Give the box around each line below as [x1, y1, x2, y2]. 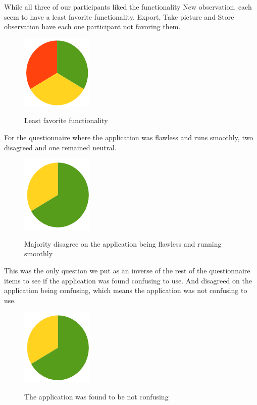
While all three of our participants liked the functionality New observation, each [4, 2, 252, 12]
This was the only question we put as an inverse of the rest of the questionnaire [4, 265, 250, 275]
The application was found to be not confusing [24, 391, 169, 401]
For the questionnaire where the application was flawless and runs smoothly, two [4, 132, 253, 142]
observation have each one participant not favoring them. [4, 21, 181, 32]
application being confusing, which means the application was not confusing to [4, 285, 247, 296]
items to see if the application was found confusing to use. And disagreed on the [4, 275, 252, 285]
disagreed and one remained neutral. [4, 142, 117, 152]
